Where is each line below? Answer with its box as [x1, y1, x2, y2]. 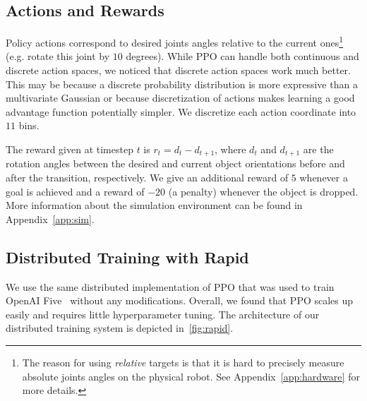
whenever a [299, 170, 348, 185]
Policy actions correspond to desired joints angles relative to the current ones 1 [6, 33, 344, 49]
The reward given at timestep [6, 142, 133, 157]
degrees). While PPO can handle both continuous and [126, 49, 359, 64]
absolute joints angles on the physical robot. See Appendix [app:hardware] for [22, 369, 360, 383]
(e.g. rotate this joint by [6, 49, 110, 64]
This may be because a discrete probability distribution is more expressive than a [6, 76, 358, 91]
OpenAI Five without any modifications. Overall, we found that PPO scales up [6, 293, 354, 308]
